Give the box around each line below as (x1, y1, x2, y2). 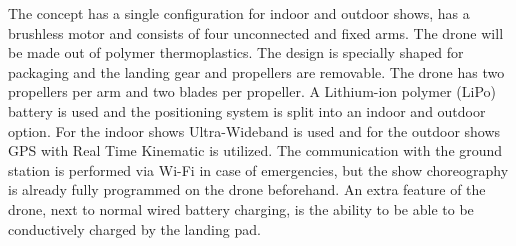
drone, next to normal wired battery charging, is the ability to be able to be (8, 198, 474, 219)
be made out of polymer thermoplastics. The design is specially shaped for (8, 42, 464, 63)
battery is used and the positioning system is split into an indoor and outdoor (8, 100, 486, 121)
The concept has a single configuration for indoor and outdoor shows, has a (8, 3, 470, 23)
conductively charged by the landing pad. (8, 218, 261, 239)
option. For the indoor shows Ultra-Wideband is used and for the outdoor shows (8, 120, 501, 141)
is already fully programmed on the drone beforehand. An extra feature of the (8, 179, 486, 200)
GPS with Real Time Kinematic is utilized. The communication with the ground (8, 140, 503, 161)
